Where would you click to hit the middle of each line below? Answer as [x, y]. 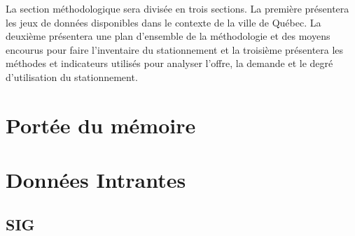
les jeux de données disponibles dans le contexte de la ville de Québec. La [163, 22]
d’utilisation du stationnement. [72, 76]
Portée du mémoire [101, 125]
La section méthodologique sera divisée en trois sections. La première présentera [177, 8]
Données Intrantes [96, 180]
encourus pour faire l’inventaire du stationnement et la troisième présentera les [175, 49]
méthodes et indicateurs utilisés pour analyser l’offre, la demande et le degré [169, 63]
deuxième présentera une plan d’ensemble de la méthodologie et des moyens [168, 36]
